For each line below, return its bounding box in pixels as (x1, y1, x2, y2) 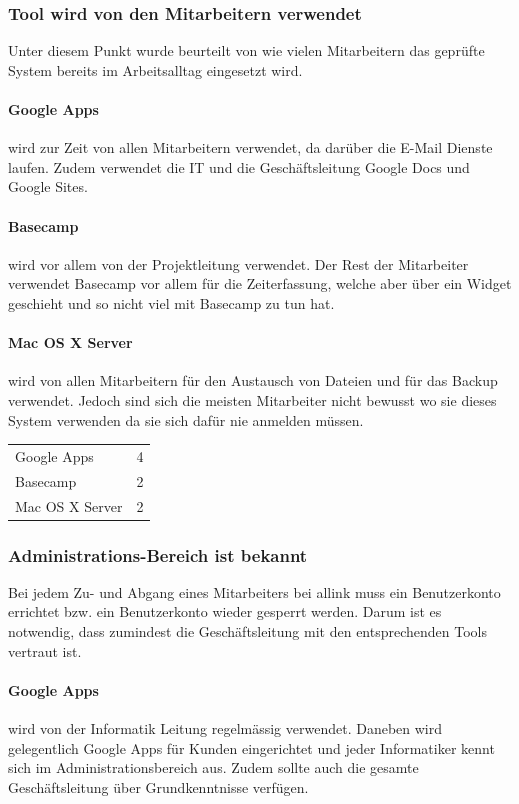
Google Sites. (8, 176, 88, 197)
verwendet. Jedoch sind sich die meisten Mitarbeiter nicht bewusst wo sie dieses (8, 389, 497, 410)
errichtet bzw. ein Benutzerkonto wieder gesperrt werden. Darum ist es (8, 601, 442, 622)
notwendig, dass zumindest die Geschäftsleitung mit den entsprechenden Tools (8, 621, 487, 642)
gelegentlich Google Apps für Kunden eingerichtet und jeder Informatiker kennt (8, 737, 495, 758)
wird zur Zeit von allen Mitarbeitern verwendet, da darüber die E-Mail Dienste (8, 137, 493, 158)
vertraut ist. (8, 640, 82, 661)
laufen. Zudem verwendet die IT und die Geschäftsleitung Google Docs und (8, 156, 470, 177)
